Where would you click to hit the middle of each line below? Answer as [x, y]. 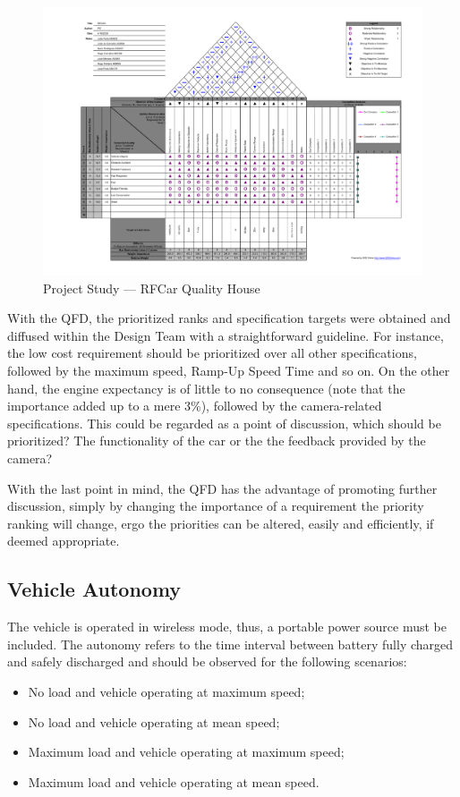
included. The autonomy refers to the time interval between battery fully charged [230, 644]
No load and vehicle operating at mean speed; [154, 721]
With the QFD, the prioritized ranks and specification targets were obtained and [229, 318]
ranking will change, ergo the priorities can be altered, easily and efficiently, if [221, 523]
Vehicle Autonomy [94, 589]
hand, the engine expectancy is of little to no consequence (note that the [206, 388]
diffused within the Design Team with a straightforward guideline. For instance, [226, 335]
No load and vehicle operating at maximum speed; [166, 691]
